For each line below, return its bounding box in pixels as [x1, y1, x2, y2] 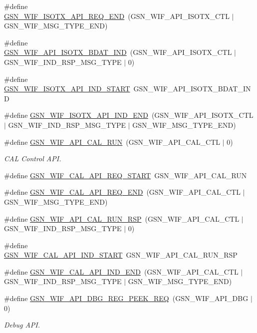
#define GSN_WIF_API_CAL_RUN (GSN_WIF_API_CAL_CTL [4, 136, 221, 147]
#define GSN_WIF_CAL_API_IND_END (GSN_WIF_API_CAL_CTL [4, 266, 239, 277]
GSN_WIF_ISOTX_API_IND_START [4, 83, 130, 94]
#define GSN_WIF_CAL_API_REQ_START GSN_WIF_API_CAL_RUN [4, 170, 247, 180]
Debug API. [4, 320, 40, 330]
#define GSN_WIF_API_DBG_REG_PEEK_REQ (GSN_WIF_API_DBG [4, 293, 249, 304]
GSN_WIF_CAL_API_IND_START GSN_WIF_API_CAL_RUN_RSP [4, 250, 238, 260]
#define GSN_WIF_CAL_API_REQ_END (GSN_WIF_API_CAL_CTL [4, 187, 241, 197]
